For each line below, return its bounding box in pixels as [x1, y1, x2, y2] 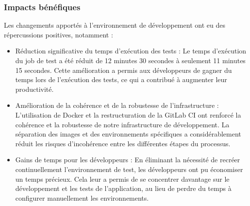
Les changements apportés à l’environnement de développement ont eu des [4, 20, 225, 30]
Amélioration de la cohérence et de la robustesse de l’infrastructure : [15, 100, 219, 110]
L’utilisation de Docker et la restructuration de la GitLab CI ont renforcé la [15, 109, 241, 120]
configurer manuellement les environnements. [15, 192, 149, 203]
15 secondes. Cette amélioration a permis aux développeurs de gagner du [15, 65, 232, 75]
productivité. [15, 84, 54, 94]
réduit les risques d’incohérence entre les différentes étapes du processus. [15, 138, 231, 148]
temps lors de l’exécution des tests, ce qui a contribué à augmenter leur [15, 74, 227, 85]
